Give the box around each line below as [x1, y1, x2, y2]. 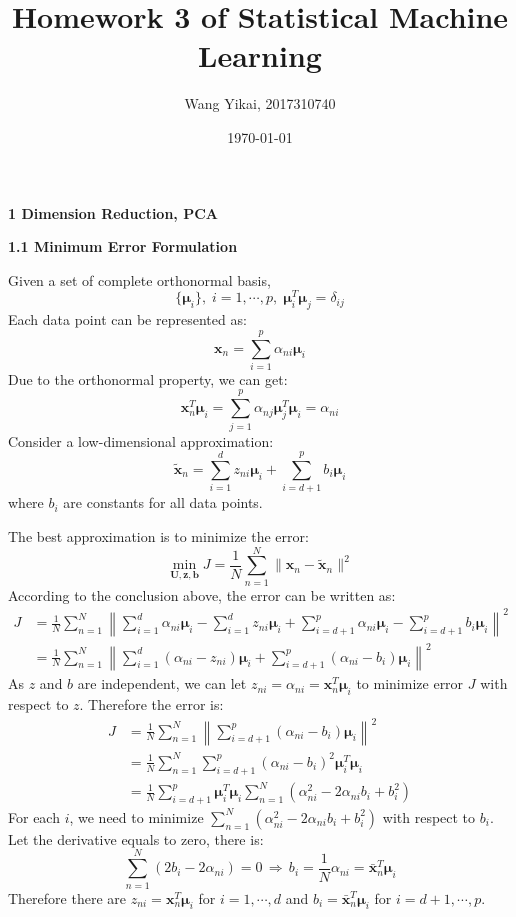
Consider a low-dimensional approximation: [8, 430, 274, 451]
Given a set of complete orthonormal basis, [8, 269, 271, 290]
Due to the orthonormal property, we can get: [8, 368, 288, 389]
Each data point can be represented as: [8, 309, 247, 330]
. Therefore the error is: [79, 694, 224, 715]
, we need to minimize [69, 806, 204, 827]
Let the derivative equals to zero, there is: [8, 828, 264, 849]
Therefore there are [8, 887, 126, 908]
